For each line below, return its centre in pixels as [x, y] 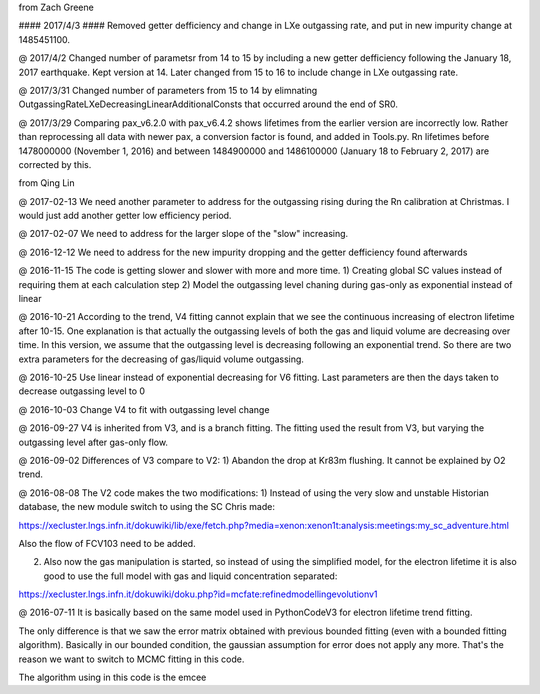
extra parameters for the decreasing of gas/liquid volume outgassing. [161, 359]
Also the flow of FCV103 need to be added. [107, 543]
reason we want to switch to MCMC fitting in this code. [131, 659]
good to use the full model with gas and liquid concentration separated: [190, 576]
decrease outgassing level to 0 [81, 391]
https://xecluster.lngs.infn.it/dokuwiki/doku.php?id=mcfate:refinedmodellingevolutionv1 [198, 594]
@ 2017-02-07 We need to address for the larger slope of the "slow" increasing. [183, 234]
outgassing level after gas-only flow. [93, 442]
